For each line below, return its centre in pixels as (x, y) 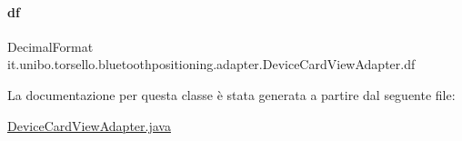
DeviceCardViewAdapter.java (89, 125)
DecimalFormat (50, 46)
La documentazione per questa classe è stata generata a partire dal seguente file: (231, 94)
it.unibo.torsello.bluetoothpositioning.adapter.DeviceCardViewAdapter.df (211, 64)
